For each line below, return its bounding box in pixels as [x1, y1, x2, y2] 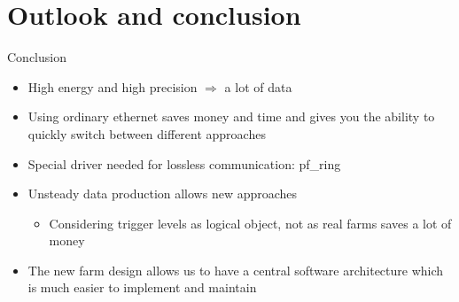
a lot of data [224, 77, 292, 96]
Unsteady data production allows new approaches [27, 184, 298, 203]
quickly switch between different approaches [27, 124, 266, 143]
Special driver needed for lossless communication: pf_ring [27, 154, 341, 173]
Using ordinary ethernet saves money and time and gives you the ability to [27, 107, 435, 126]
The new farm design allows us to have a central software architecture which [27, 260, 444, 279]
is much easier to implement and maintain [27, 278, 257, 297]
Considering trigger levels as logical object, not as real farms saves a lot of [49, 213, 452, 232]
